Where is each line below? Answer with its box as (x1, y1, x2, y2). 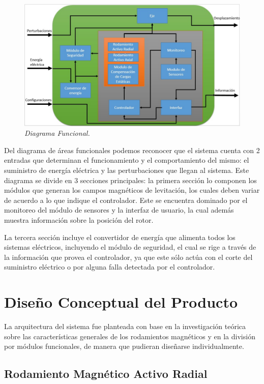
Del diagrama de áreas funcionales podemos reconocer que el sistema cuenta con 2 (4, 144, 260, 155)
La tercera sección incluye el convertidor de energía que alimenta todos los (4, 231, 236, 242)
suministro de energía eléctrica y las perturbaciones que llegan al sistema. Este (4, 164, 249, 175)
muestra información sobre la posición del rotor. (4, 214, 154, 225)
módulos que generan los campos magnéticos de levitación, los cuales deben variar (4, 185, 260, 195)
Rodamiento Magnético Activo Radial (4, 366, 208, 381)
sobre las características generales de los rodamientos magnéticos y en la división (4, 331, 255, 341)
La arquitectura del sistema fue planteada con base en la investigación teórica (4, 321, 246, 332)
